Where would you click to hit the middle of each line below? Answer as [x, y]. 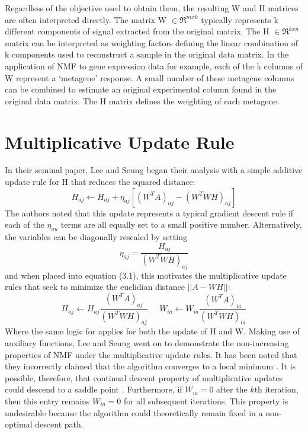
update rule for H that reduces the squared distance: [100, 182]
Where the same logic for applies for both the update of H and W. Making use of [152, 331]
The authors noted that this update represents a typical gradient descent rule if [149, 213]
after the [232, 389]
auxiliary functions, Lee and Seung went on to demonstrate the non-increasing [147, 343]
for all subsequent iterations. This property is [206, 401]
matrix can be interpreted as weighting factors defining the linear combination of [152, 42]
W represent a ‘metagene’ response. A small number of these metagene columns [150, 77]
